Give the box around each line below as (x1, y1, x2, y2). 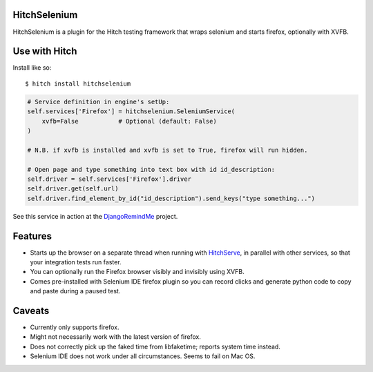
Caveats (12, 304, 50, 317)
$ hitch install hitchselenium (25, 79, 131, 88)
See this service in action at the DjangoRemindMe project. (12, 212, 178, 220)
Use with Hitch (12, 46, 77, 57)
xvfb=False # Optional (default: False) (41, 117, 217, 125)
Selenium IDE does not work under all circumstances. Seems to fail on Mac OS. (30, 352, 256, 360)
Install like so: (12, 63, 52, 72)
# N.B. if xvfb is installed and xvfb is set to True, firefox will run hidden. (27, 146, 308, 154)
